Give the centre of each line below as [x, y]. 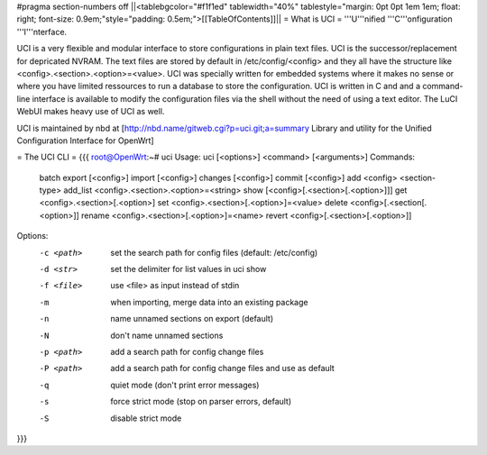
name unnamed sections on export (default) [192, 319]
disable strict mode [146, 418]
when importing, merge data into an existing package [209, 302]
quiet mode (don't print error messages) [185, 385]
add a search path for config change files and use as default [223, 369]
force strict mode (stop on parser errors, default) [201, 402]
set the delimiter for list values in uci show [188, 269]
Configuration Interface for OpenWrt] [85, 141]
